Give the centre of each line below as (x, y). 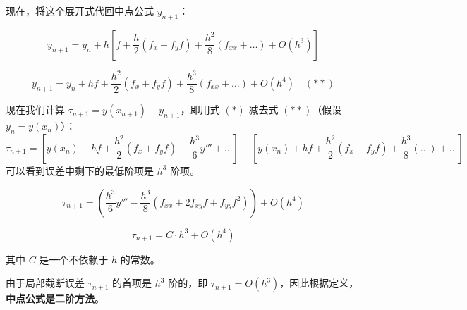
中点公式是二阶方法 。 (55, 298)
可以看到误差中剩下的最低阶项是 (80, 170)
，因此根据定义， (319, 283)
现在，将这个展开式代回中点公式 (80, 11)
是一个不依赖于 (74, 259)
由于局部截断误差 (45, 283)
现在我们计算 (35, 110)
